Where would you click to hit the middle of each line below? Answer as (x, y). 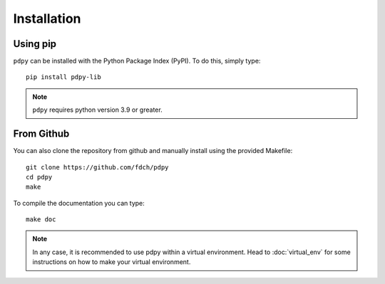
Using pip (35, 44)
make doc (41, 220)
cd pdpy (39, 177)
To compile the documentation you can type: (79, 203)
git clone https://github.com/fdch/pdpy (97, 167)
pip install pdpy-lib (63, 77)
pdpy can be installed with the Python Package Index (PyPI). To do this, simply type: (137, 61)
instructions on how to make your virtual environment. (112, 262)
